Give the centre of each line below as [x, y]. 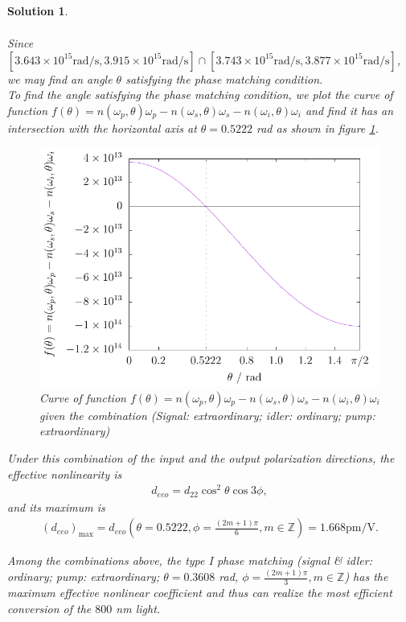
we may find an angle [60, 78]
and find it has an [349, 110]
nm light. [138, 608]
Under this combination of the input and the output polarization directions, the [201, 458]
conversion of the [49, 608]
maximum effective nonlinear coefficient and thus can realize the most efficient [200, 593]
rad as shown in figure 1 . [318, 128]
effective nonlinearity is [65, 474]
